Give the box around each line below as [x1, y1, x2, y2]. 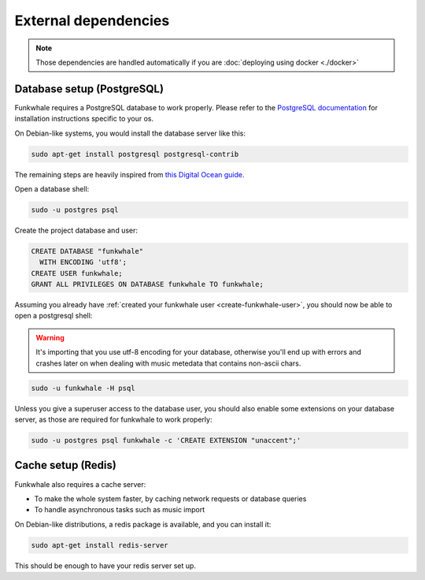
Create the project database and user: [14, 225, 138, 235]
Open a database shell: [14, 184, 90, 193]
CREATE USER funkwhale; [31, 269, 124, 277]
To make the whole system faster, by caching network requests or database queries [34, 493, 307, 504]
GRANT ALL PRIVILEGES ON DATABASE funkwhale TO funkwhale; [31, 280, 264, 289]
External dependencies [14, 12, 170, 29]
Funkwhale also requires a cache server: [14, 479, 146, 489]
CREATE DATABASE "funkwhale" [31, 247, 144, 255]
